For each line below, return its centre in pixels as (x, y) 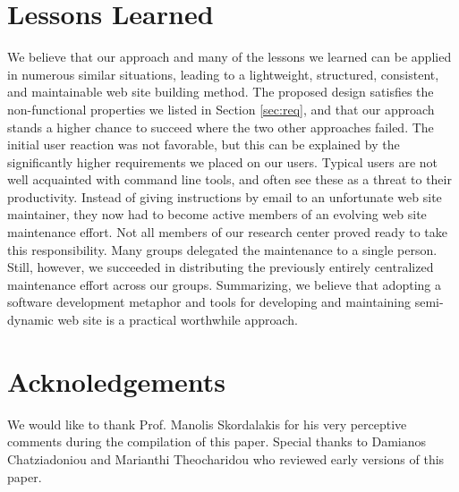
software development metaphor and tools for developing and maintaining (209, 302)
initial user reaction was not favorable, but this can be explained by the (204, 144)
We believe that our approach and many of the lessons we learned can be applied (229, 57)
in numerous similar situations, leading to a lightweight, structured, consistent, (223, 74)
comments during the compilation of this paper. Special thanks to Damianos (217, 441)
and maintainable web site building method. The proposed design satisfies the (221, 92)
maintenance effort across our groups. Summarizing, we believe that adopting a (224, 284)
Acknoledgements (117, 381)
